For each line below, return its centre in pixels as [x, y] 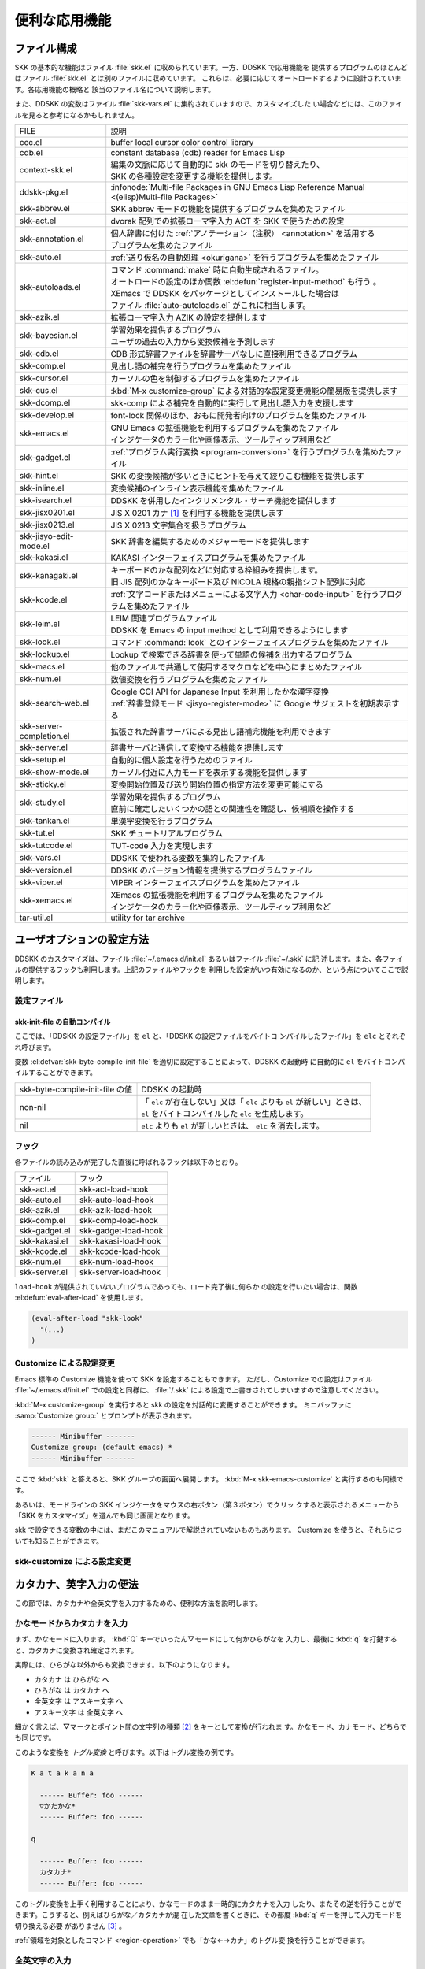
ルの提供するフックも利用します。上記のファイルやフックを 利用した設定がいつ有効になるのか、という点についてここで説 [211, 970]
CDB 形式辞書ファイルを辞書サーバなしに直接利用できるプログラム [234, 354]
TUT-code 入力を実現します [162, 846]
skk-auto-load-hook [116, 1200]
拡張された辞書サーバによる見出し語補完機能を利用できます [221, 732]
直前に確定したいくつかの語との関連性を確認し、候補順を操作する [233, 809]
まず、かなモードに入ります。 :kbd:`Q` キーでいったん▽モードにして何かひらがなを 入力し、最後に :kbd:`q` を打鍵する [206, 1639]
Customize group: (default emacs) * [102, 1448]
